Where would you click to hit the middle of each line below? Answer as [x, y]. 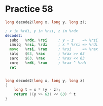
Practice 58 [29, 9]
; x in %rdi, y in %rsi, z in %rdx [42, 31]
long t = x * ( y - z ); [37, 90]
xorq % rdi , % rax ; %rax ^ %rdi [48, 63]
